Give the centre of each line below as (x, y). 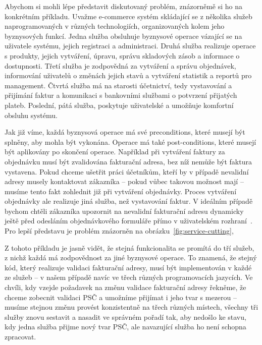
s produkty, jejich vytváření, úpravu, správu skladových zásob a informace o (122, 55)
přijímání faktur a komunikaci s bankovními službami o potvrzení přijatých (121, 95)
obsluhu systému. (31, 115)
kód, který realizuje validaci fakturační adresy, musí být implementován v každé (128, 267)
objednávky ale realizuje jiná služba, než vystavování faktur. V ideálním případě (129, 201)
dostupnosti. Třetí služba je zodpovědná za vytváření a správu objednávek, (120, 65)
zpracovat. (20, 336)
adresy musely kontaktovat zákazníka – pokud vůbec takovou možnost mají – (124, 181)
